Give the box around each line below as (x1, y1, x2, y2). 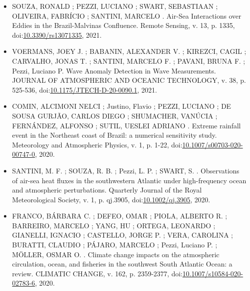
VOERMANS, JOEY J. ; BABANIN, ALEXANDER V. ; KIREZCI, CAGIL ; (12, 46, 247, 56)
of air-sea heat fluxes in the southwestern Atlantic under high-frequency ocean (12, 175, 247, 185)
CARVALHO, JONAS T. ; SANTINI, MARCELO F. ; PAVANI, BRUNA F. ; (12, 55, 245, 66)
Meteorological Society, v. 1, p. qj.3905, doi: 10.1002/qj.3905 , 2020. (12, 194, 210, 204)
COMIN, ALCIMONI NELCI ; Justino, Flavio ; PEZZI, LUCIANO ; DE (12, 101, 231, 111)
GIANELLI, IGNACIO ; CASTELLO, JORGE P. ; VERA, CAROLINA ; (12, 230, 233, 240)
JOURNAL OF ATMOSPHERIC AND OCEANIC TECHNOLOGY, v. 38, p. (12, 75, 246, 85)
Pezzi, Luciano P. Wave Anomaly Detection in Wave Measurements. (12, 65, 216, 75)
